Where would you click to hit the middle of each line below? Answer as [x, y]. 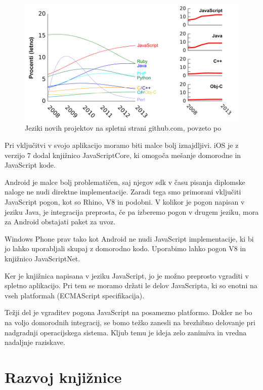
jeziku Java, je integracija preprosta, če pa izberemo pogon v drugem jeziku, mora [132, 211]
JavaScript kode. [30, 165]
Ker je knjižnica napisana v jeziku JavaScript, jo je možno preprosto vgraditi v [127, 275]
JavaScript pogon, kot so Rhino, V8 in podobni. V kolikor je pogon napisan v [125, 202]
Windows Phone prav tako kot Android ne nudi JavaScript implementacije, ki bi [129, 238]
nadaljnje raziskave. [35, 342]
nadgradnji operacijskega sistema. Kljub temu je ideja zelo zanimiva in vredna [126, 332]
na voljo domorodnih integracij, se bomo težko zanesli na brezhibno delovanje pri [130, 322]
